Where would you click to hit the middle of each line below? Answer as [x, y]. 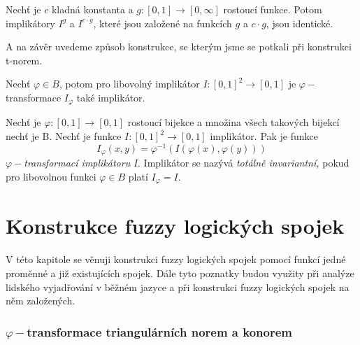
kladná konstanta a [92, 9]
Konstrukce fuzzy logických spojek [175, 226]
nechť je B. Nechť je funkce [64, 136]
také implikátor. [111, 97]
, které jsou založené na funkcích [163, 23]
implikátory [30, 23]
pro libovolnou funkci [51, 176]
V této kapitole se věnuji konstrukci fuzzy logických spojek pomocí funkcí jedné [176, 259]
